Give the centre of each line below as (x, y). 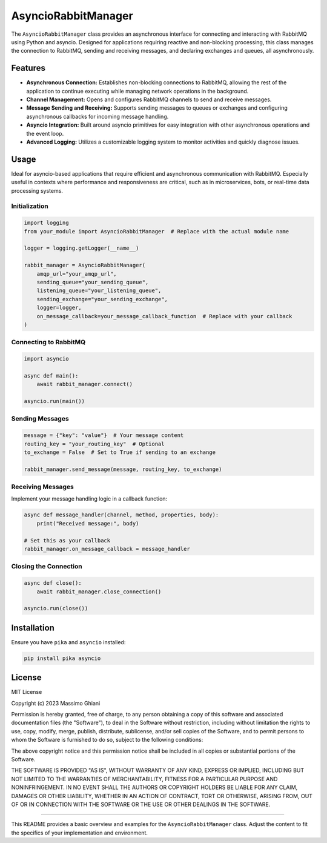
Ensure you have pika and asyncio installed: (68, 642)
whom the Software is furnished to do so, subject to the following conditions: (107, 740)
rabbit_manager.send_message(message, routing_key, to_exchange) (123, 469)
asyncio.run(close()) (56, 608)
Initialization (30, 206)
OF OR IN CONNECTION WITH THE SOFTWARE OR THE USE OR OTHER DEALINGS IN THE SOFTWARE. (141, 804)
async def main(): (51, 375)
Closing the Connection (47, 567)
